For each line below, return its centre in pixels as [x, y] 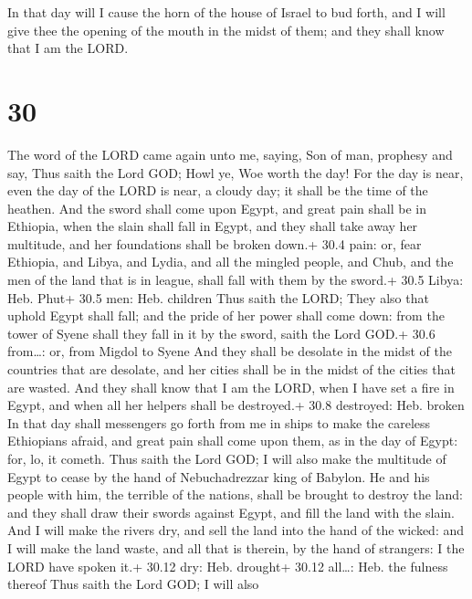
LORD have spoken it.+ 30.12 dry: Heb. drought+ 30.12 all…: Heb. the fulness [228, 566]
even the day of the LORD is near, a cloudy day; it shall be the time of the [218, 190]
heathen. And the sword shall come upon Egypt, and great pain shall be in [217, 208]
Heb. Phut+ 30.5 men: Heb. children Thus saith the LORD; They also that [218, 297]
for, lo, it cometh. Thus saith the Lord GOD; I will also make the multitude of [227, 458]
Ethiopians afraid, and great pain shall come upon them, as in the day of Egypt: [233, 441]
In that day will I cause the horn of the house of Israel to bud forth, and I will [226, 12]
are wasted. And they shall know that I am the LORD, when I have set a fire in [231, 387]
